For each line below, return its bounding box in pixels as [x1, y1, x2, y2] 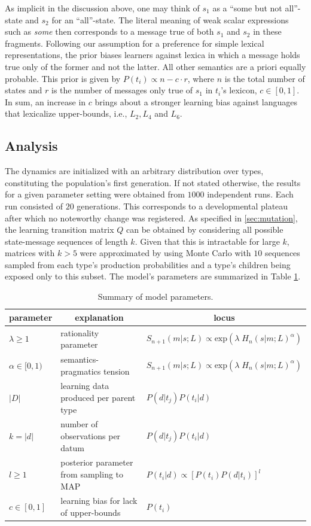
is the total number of [224, 72, 305, 84]
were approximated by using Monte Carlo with [80, 247, 251, 259]
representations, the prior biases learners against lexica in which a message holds [5, 48, 300, 61]
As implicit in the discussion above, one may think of [5, 2, 200, 14]
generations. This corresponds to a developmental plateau [77, 199, 288, 212]
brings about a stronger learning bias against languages [94, 95, 298, 108]
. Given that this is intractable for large [135, 235, 280, 247]
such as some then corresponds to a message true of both [5, 25, 214, 38]
